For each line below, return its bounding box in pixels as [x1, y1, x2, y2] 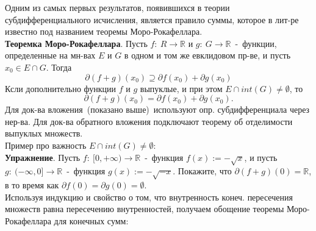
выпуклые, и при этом [140, 82, 223, 94]
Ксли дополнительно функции [5, 82, 117, 94]
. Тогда [46, 60, 72, 73]
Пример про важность [5, 138, 87, 151]
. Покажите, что [173, 165, 232, 177]
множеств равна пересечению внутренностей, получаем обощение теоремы [5, 202, 284, 215]
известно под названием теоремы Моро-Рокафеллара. [5, 25, 203, 38]
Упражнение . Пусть [5, 151, 81, 163]
